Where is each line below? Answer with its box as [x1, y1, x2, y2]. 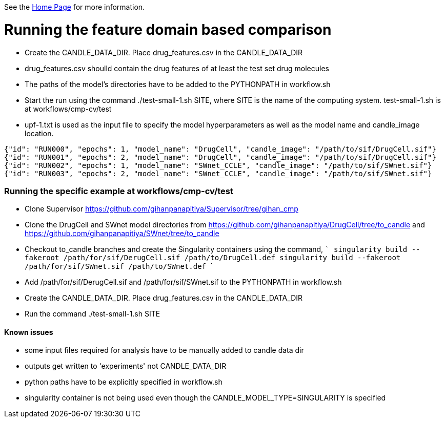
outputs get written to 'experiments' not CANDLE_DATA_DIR [25, 362, 227, 371]
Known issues [4, 327, 53, 336]
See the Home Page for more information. [4, 3, 145, 11]
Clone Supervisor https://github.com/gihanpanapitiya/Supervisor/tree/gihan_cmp [25, 204, 298, 214]
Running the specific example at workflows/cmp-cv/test [4, 185, 233, 196]
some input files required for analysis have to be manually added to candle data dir [25, 346, 304, 355]
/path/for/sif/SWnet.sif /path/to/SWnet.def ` [25, 262, 213, 271]
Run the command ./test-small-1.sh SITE [25, 309, 160, 319]
